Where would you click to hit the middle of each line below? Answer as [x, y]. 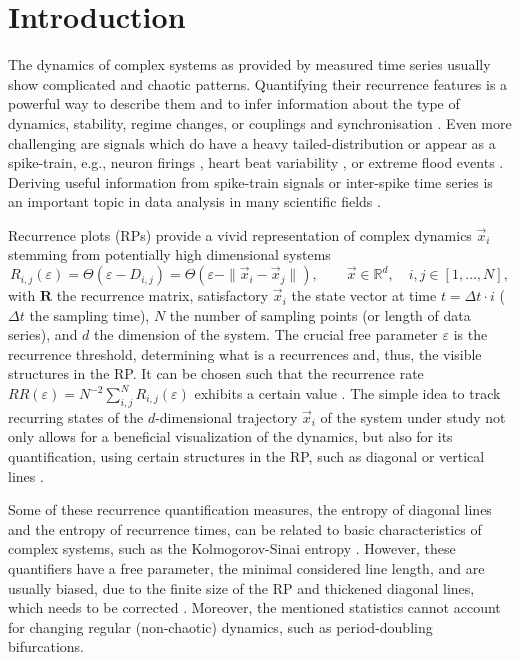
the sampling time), [89, 314]
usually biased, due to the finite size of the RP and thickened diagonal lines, [241, 587]
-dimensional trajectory [226, 416]
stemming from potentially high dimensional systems [169, 254]
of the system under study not [413, 416]
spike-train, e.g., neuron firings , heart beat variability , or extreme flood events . [256, 162]
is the [470, 334]
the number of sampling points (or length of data [320, 314]
